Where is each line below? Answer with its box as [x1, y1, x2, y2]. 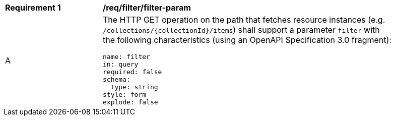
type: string [110, 83, 158, 91]
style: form [103, 91, 147, 98]
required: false [103, 68, 162, 76]
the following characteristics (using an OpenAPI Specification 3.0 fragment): [103, 35, 392, 45]
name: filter [103, 53, 150, 61]
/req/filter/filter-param [103, 3, 191, 13]
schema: [103, 76, 130, 83]
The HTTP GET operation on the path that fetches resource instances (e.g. [103, 15, 385, 25]
